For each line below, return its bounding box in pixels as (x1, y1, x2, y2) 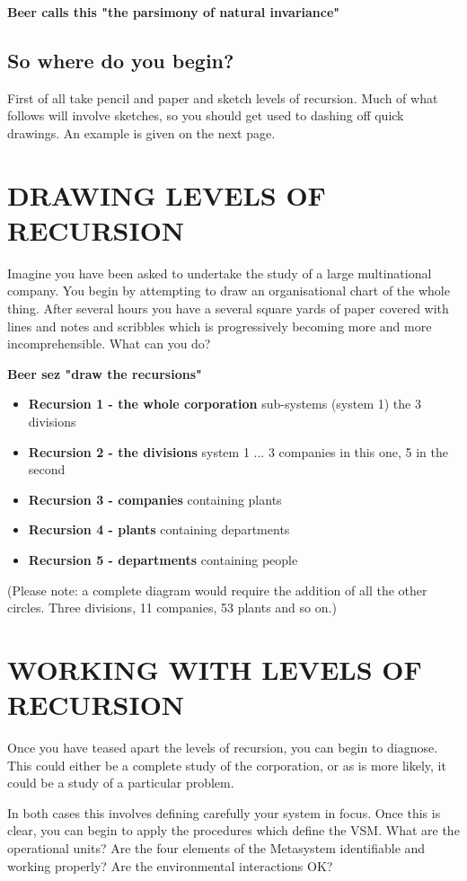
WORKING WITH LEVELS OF (7, 650, 422, 687)
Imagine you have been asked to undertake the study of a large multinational (7, 263, 432, 282)
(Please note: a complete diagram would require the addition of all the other (7, 580, 427, 599)
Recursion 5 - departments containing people (28, 551, 298, 569)
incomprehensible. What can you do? (7, 334, 211, 353)
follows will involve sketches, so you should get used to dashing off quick (7, 106, 404, 125)
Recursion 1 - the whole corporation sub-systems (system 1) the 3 (28, 394, 421, 413)
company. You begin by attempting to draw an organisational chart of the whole (7, 281, 450, 300)
